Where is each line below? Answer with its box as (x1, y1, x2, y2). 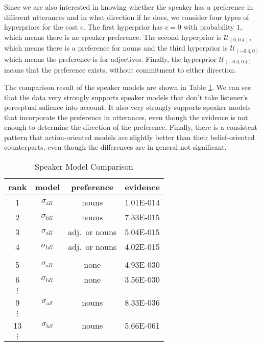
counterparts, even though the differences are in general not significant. (4, 142, 227, 152)
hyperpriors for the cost (4, 21, 78, 32)
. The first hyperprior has (83, 21, 163, 32)
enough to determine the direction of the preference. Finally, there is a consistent (4, 122, 258, 132)
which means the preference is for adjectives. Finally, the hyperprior (4, 53, 217, 64)
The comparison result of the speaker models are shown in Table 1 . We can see (4, 81, 251, 92)
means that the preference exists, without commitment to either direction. (4, 64, 236, 75)
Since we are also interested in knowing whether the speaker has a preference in (4, 2, 253, 12)
